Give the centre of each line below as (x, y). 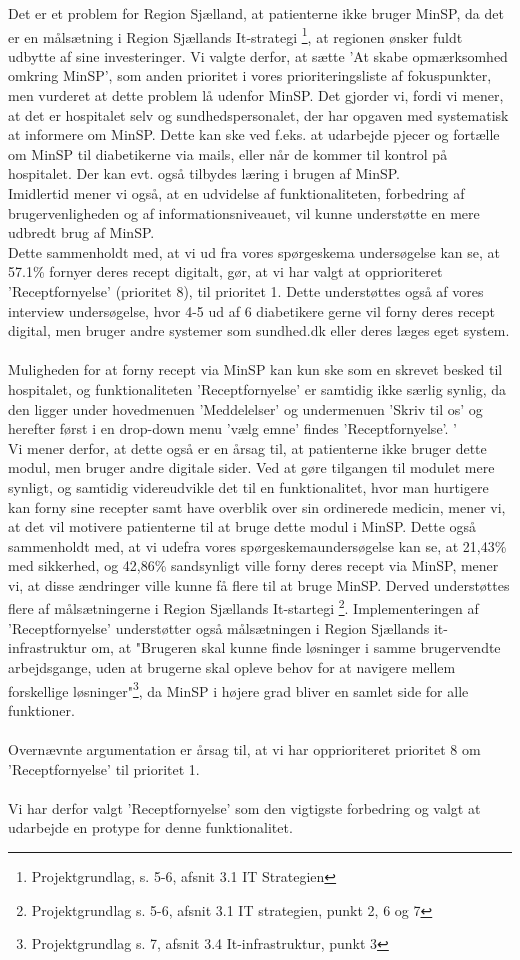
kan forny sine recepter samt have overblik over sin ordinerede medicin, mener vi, (257, 506)
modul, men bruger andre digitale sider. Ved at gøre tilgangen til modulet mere (251, 467)
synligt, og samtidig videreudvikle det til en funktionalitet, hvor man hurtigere (248, 486)
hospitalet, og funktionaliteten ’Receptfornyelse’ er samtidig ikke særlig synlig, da (257, 388)
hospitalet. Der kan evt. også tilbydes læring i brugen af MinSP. (204, 173)
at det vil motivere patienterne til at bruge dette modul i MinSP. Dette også (242, 526)
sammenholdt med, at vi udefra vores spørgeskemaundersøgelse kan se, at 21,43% (257, 545)
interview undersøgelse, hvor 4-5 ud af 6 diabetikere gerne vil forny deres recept (252, 310)
